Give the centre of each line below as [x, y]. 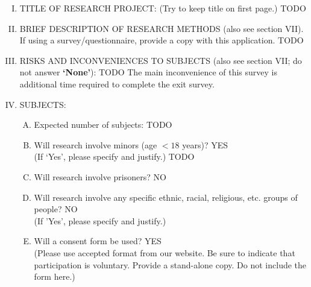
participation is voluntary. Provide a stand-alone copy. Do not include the [170, 264]
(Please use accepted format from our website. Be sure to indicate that [165, 252]
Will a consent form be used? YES [98, 241]
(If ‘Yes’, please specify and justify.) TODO [114, 156]
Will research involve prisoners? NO [100, 176]
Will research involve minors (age [96, 144]
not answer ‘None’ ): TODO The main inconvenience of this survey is [148, 72]
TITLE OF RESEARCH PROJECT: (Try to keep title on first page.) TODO [163, 8]
